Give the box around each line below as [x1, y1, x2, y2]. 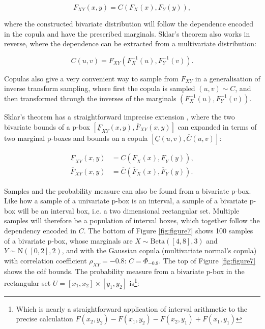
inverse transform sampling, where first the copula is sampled [4, 83, 195, 94]
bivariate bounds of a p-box [4, 121, 90, 132]
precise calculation [16, 313, 73, 324]
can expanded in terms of [178, 121, 257, 132]
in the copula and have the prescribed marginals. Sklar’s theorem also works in [4, 28, 250, 39]
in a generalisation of [195, 73, 260, 83]
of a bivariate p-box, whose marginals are [4, 235, 133, 246]
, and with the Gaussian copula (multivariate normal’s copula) [62, 245, 257, 256]
